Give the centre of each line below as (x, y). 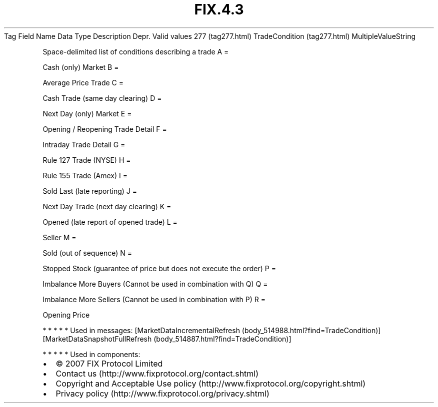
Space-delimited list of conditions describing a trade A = (136, 51)
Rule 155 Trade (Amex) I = (85, 175)
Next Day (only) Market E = (87, 113)
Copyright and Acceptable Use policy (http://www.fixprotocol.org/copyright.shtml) (211, 383)
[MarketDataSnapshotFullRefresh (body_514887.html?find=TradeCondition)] (167, 339)
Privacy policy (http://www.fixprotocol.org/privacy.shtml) (162, 393)
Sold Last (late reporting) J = (90, 191)
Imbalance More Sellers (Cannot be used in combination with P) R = (154, 299)
